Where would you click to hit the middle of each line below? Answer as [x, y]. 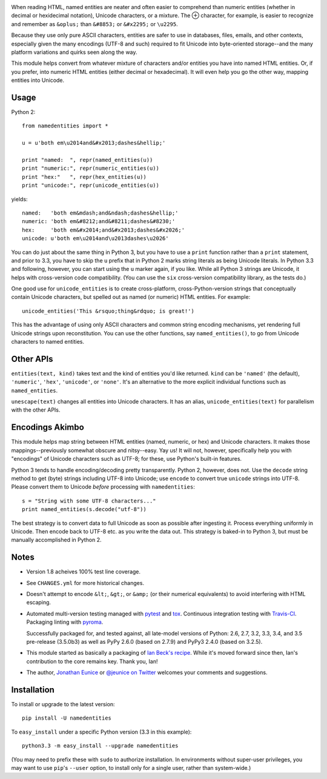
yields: [19, 199]
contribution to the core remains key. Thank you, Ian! [92, 661]
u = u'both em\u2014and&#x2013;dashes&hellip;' [94, 143]
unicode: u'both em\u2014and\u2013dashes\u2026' [95, 239]
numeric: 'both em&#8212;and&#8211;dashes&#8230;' [99, 222]
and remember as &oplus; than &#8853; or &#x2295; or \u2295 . [94, 24]
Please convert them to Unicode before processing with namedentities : [103, 487]
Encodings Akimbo [48, 427]
